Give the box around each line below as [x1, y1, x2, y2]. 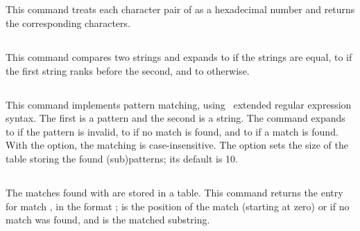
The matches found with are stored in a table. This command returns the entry [6, 185, 343, 199]
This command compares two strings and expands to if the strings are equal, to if [6, 49, 352, 64]
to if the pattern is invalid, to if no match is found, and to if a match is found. [6, 124, 338, 138]
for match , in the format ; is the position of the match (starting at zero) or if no [6, 198, 350, 213]
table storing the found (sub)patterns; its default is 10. [6, 151, 238, 165]
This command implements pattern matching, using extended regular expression [6, 97, 352, 111]
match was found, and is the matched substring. [6, 212, 210, 227]
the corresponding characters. [6, 15, 130, 30]
